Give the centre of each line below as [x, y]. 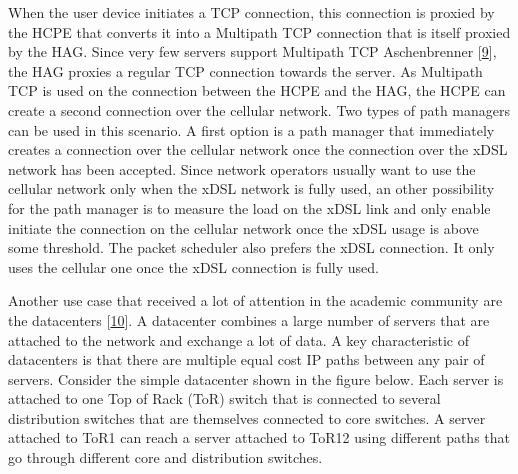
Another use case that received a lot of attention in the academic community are [255, 300]
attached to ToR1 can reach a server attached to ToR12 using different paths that [259, 437]
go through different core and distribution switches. [165, 457]
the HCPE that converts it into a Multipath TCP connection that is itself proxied [259, 31]
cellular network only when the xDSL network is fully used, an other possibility [251, 188]
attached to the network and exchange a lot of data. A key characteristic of [238, 339]
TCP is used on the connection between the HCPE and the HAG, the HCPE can [257, 90]
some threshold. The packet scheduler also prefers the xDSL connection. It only [251, 247]
